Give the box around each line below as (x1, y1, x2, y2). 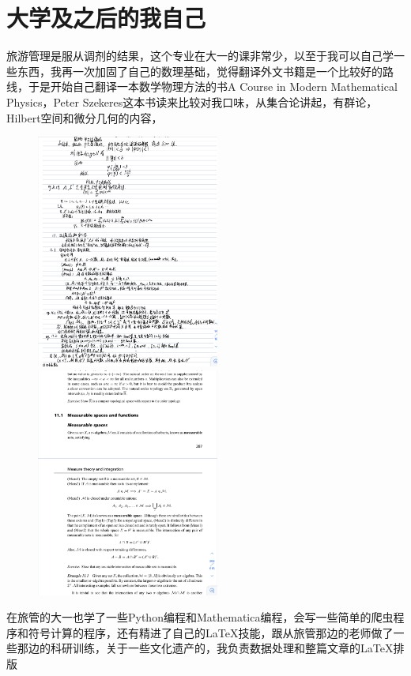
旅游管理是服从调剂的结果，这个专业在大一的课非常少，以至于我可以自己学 (6, 47, 394, 64)
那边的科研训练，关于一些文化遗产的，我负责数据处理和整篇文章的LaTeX (17, 640, 394, 656)
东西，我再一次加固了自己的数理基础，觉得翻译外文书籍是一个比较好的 (17, 62, 383, 79)
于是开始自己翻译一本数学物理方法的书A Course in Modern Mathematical (28, 78, 398, 95)
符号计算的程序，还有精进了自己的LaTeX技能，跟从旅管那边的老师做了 (28, 624, 394, 640)
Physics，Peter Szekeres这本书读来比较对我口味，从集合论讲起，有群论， (6, 93, 378, 110)
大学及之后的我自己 (6, 2, 206, 34)
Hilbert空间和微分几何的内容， (6, 109, 163, 126)
